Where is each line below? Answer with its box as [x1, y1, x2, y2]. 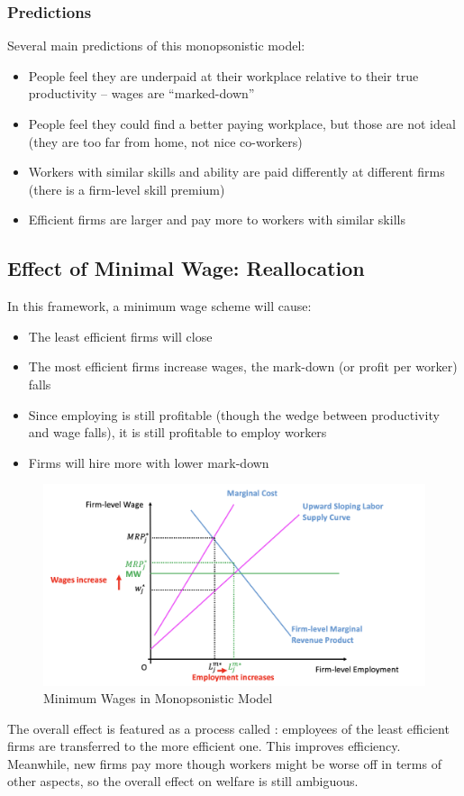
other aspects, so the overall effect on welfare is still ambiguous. [7, 772, 359, 791]
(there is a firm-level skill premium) [28, 179, 225, 198]
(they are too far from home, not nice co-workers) [28, 132, 303, 151]
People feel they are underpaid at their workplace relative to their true [28, 66, 419, 85]
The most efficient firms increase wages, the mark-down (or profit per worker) [28, 357, 458, 376]
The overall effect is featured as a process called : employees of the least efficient [7, 718, 450, 737]
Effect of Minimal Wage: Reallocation [7, 254, 365, 282]
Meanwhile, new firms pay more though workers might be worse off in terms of [7, 754, 441, 773]
